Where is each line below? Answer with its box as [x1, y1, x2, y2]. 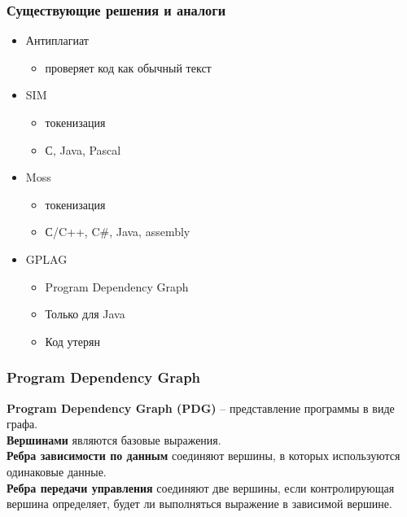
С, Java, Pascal [45, 141, 121, 158]
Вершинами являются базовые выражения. [7, 431, 221, 448]
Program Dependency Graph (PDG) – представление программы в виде [7, 399, 395, 416]
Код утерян [45, 332, 100, 349]
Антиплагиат [25, 32, 89, 49]
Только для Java [45, 305, 125, 322]
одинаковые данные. [7, 462, 107, 480]
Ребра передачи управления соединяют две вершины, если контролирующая [7, 479, 395, 496]
